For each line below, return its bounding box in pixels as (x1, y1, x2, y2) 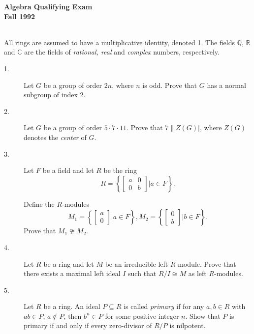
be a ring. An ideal (43, 301, 100, 311)
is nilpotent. (169, 320, 206, 331)
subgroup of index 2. (24, 89, 86, 100)
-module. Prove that (175, 258, 236, 269)
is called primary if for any (124, 301, 204, 311)
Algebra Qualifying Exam (4, 1, 93, 11)
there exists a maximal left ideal (24, 268, 121, 278)
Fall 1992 (4, 11, 35, 21)
